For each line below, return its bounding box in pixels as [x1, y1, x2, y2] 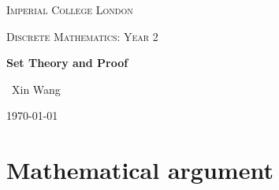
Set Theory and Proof [6, 54, 128, 71]
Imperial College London [6, 2, 133, 17]
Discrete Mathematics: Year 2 [6, 28, 158, 44]
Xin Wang [11, 80, 61, 97]
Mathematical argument [6, 154, 273, 186]
